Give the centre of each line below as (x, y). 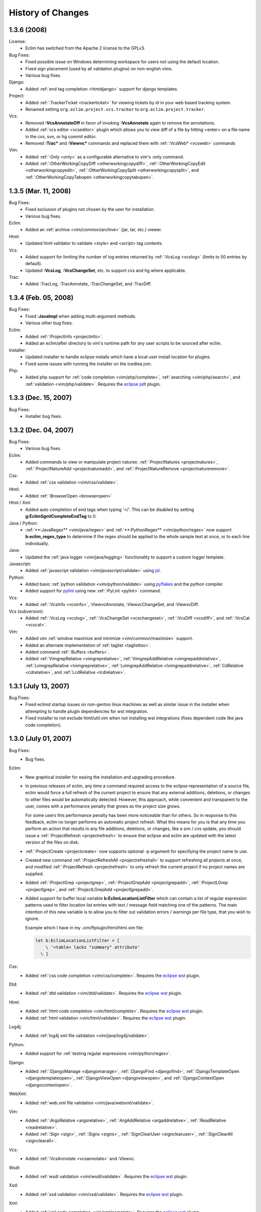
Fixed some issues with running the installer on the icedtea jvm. (89, 364)
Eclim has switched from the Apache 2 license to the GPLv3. (85, 48)
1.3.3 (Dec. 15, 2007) (40, 398)
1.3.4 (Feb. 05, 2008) (41, 298)
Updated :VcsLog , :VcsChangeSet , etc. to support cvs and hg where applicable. (106, 270)
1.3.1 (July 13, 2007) (39, 686)
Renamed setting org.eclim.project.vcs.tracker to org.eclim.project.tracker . (115, 109)
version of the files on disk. (52, 842)
